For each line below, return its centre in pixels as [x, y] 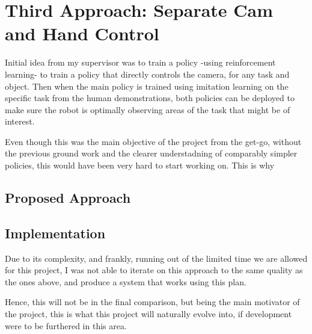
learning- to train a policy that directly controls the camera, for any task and [147, 74]
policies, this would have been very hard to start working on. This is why [140, 165]
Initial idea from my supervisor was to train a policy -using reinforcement [140, 62]
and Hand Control [82, 33]
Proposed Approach [68, 198]
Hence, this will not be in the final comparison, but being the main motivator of [152, 302]
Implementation [55, 233]
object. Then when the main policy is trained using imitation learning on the [147, 86]
